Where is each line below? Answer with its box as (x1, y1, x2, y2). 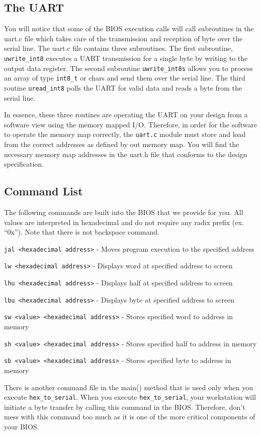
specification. (4, 159, 44, 169)
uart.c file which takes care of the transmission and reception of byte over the (4, 33, 243, 43)
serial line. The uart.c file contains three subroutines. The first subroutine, (4, 43, 233, 53)
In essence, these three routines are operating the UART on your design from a (4, 109, 248, 120)
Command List (4, 183, 83, 199)
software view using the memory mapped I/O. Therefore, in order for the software (4, 119, 257, 129)
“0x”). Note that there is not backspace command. (4, 227, 159, 237)
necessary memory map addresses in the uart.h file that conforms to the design (4, 149, 247, 159)
